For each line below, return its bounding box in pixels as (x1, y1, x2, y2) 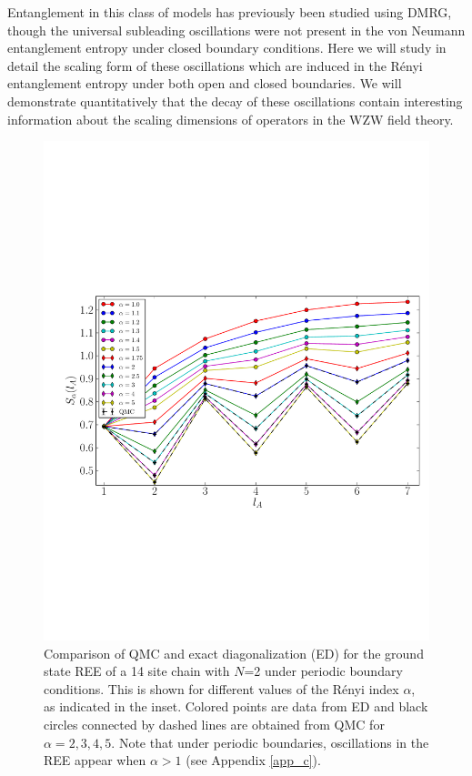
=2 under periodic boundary (244, 661, 403, 680)
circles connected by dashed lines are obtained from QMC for (44, 715, 385, 734)
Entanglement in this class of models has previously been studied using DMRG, (7, 3, 452, 21)
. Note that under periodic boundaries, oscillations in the (111, 732, 429, 751)
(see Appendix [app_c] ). (186, 751, 321, 770)
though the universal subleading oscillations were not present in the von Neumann (7, 20, 466, 39)
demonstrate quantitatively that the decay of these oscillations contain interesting (7, 91, 463, 110)
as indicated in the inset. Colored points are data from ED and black (44, 697, 428, 716)
